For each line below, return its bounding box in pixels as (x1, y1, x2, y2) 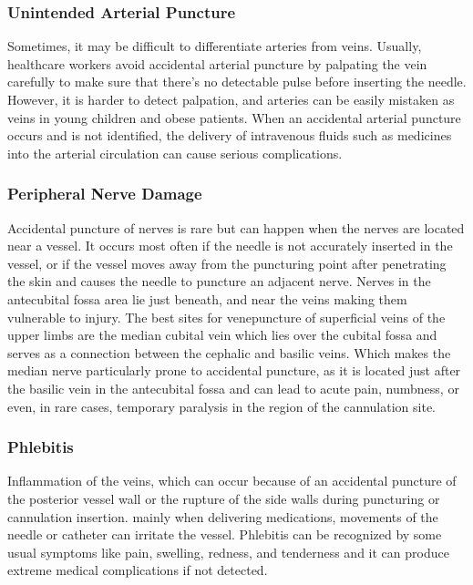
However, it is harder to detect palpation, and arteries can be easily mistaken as (7, 90, 455, 108)
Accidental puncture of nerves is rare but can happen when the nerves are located (7, 218, 465, 237)
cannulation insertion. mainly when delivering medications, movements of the (7, 507, 438, 526)
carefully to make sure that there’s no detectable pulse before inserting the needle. (7, 72, 467, 91)
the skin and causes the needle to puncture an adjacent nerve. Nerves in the (7, 272, 431, 291)
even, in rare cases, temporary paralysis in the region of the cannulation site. (7, 396, 437, 416)
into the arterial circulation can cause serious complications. (7, 143, 343, 162)
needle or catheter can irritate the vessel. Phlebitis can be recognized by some (7, 525, 442, 544)
